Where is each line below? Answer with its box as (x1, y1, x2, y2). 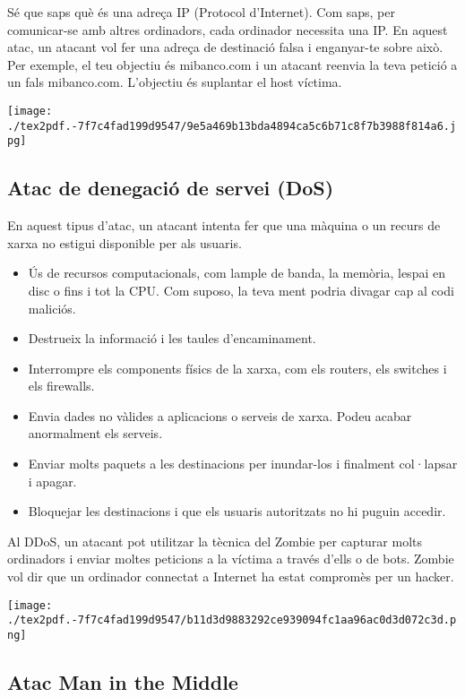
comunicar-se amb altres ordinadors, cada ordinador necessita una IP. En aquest (7, 20, 448, 39)
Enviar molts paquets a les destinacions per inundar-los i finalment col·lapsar (28, 454, 458, 473)
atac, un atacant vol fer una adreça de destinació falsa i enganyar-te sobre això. (7, 38, 443, 56)
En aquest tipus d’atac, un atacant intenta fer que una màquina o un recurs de (7, 216, 441, 235)
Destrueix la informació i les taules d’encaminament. (28, 329, 316, 348)
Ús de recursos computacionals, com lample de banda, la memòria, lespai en (28, 263, 445, 282)
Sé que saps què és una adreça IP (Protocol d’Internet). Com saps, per (7, 3, 395, 21)
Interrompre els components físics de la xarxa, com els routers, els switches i (28, 358, 447, 377)
